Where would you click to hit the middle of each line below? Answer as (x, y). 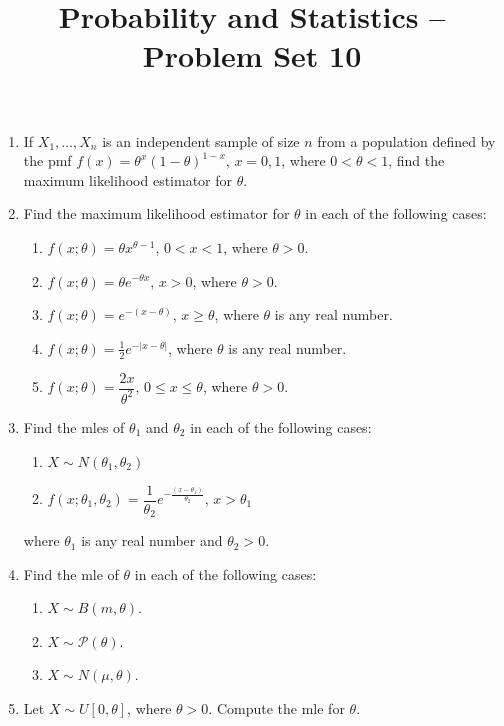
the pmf (47, 160)
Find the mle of (71, 573)
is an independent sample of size (201, 140)
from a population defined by (406, 140)
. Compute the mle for (276, 708)
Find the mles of (74, 426)
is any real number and (152, 540)
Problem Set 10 (252, 55)
